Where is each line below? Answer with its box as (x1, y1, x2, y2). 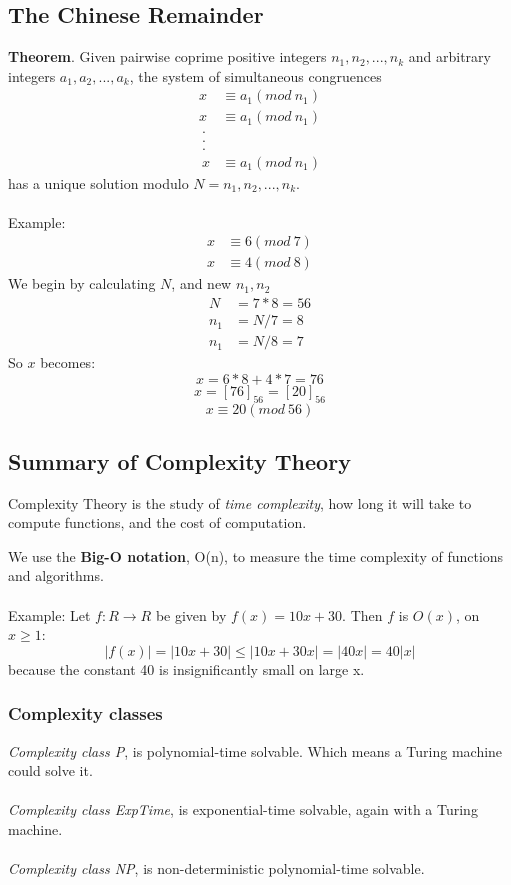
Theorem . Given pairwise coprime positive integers (8, 46, 327, 67)
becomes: (40, 352, 96, 373)
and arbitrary (408, 46, 491, 67)
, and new (171, 273, 232, 294)
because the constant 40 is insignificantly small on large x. (8, 658, 365, 679)
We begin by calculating (8, 273, 156, 294)
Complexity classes (8, 701, 163, 726)
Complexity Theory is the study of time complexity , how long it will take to (8, 492, 472, 513)
